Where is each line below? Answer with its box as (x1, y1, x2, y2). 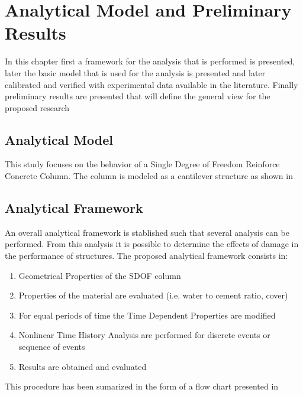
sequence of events (18, 340, 85, 353)
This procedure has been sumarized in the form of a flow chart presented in (5, 380, 279, 392)
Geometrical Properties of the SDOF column (18, 269, 181, 281)
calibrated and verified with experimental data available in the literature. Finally (5, 78, 298, 90)
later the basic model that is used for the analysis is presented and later (5, 66, 266, 79)
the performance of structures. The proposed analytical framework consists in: (5, 249, 288, 262)
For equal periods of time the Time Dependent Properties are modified (18, 309, 276, 321)
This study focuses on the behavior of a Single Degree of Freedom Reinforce (5, 158, 280, 170)
